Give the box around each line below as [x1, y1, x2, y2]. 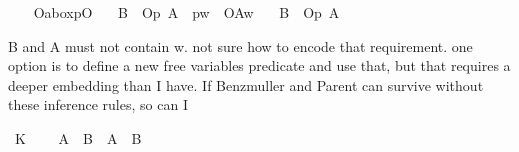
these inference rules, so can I [8, 94, 188, 115]
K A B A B [14, 127, 142, 148]
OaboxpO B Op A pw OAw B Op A [33, 2, 340, 22]
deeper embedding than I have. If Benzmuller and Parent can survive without [8, 74, 484, 95]
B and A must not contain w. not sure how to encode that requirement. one [8, 35, 473, 56]
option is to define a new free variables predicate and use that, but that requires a [8, 55, 511, 76]
